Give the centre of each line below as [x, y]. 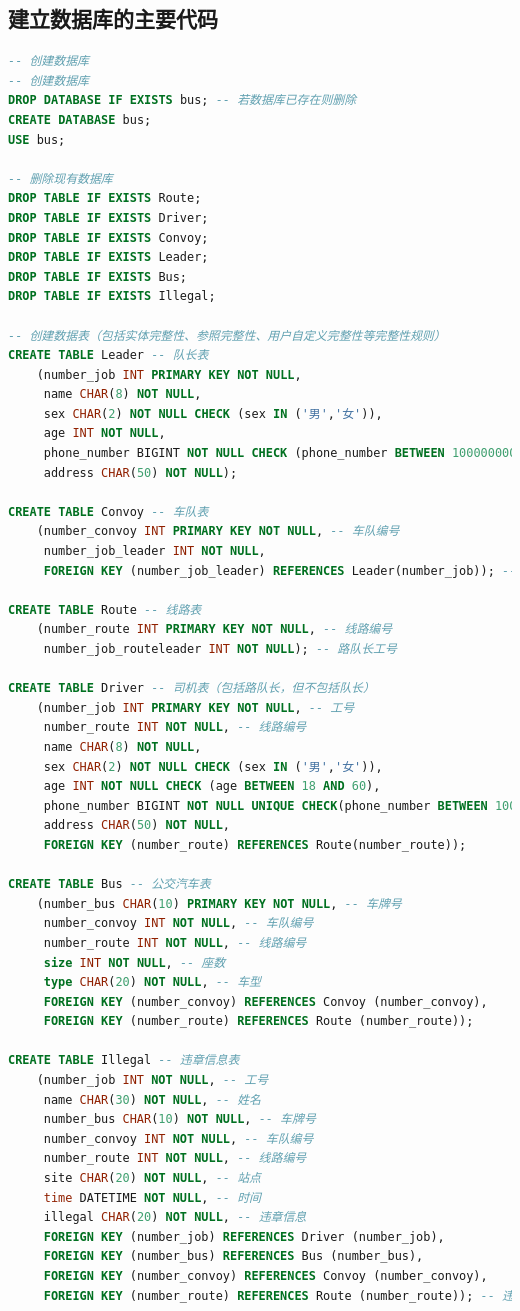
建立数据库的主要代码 [113, 18]
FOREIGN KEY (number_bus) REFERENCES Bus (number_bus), [233, 1256]
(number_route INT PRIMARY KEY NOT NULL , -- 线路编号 [214, 629]
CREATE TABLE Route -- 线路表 [105, 609]
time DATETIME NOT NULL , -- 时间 [152, 1197]
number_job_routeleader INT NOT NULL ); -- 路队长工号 [220, 649]
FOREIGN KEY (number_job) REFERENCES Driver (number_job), [244, 1236]
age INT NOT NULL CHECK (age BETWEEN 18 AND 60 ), [212, 786]
